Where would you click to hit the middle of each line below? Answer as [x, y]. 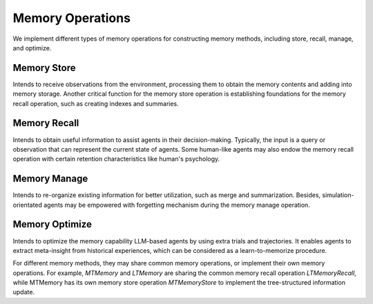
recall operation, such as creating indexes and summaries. [96, 103]
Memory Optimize [52, 224]
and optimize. [32, 48]
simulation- [338, 195]
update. [23, 292]
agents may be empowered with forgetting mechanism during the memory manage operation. [177, 205]
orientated [28, 205]
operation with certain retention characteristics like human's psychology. [116, 159]
